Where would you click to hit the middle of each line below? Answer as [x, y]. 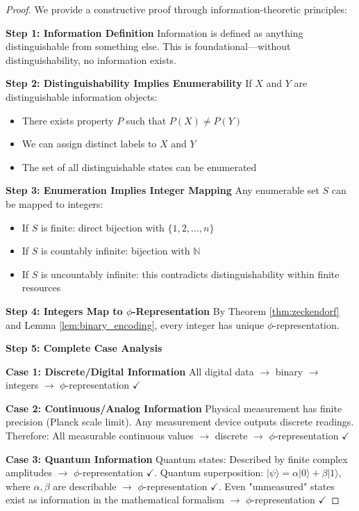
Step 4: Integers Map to [64, 310]
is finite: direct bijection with [103, 227]
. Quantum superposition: [209, 472]
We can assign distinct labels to [89, 144]
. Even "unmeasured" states [277, 486]
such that [146, 120]
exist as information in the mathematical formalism [115, 500]
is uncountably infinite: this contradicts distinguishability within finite [190, 274]
